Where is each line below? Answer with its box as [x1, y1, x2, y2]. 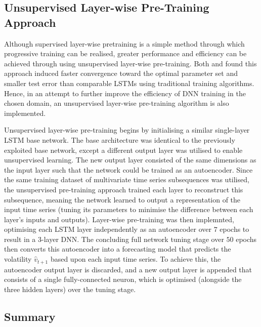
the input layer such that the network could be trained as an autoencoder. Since [4, 164, 253, 175]
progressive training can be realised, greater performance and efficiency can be [4, 48, 247, 59]
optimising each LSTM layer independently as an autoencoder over [4, 224, 211, 234]
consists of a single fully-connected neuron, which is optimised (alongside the [4, 274, 242, 284]
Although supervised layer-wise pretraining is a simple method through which [4, 38, 245, 49]
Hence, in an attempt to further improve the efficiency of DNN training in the [4, 88, 246, 98]
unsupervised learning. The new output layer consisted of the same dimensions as [4, 154, 256, 165]
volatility [4, 254, 32, 264]
